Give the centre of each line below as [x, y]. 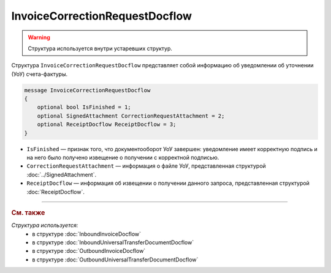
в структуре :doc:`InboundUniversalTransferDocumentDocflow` [113, 242]
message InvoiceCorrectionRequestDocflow [87, 90]
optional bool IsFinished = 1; [84, 107]
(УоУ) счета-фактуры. [40, 74]
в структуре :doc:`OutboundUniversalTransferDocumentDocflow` [115, 260]
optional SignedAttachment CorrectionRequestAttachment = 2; [131, 116]
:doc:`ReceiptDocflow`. [56, 192]
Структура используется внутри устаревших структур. [100, 48]
